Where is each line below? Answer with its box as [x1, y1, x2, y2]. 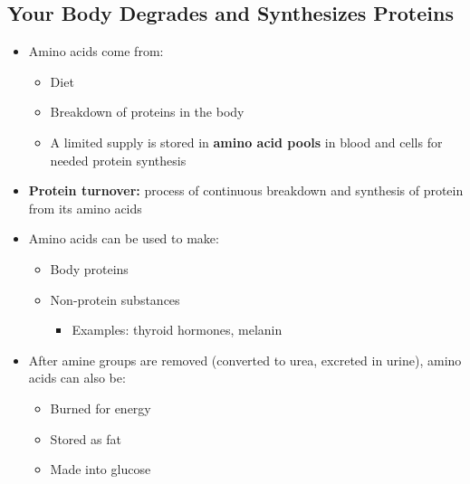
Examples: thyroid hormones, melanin [72, 320, 283, 339]
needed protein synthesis [50, 150, 187, 169]
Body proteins [50, 259, 129, 278]
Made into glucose [50, 460, 151, 479]
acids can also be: [28, 368, 126, 387]
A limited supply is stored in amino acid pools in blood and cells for [50, 132, 443, 151]
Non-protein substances [50, 289, 180, 308]
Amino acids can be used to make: [28, 229, 219, 248]
